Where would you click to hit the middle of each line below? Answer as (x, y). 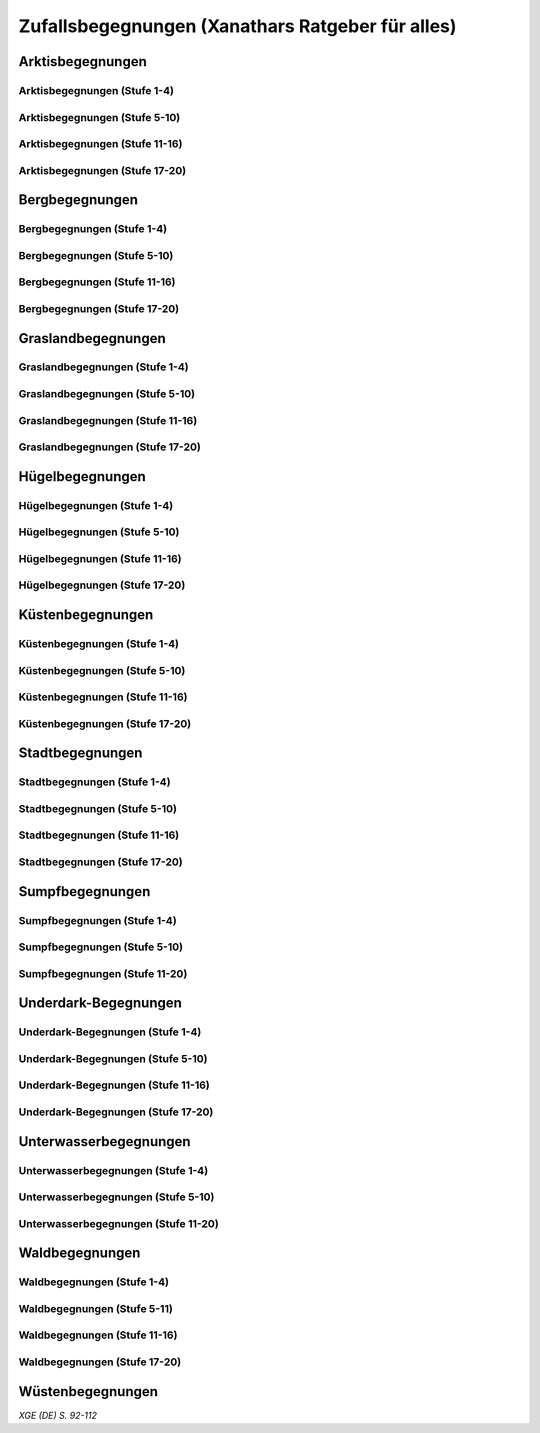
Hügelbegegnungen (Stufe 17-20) (102, 585)
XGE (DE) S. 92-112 (58, 1415)
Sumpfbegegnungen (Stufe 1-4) (97, 920)
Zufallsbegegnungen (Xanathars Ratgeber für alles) (237, 26)
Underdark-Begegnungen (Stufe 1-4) (110, 1032)
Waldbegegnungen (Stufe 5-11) (96, 1308)
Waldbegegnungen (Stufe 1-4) (94, 1282)
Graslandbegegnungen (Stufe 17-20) (110, 447)
